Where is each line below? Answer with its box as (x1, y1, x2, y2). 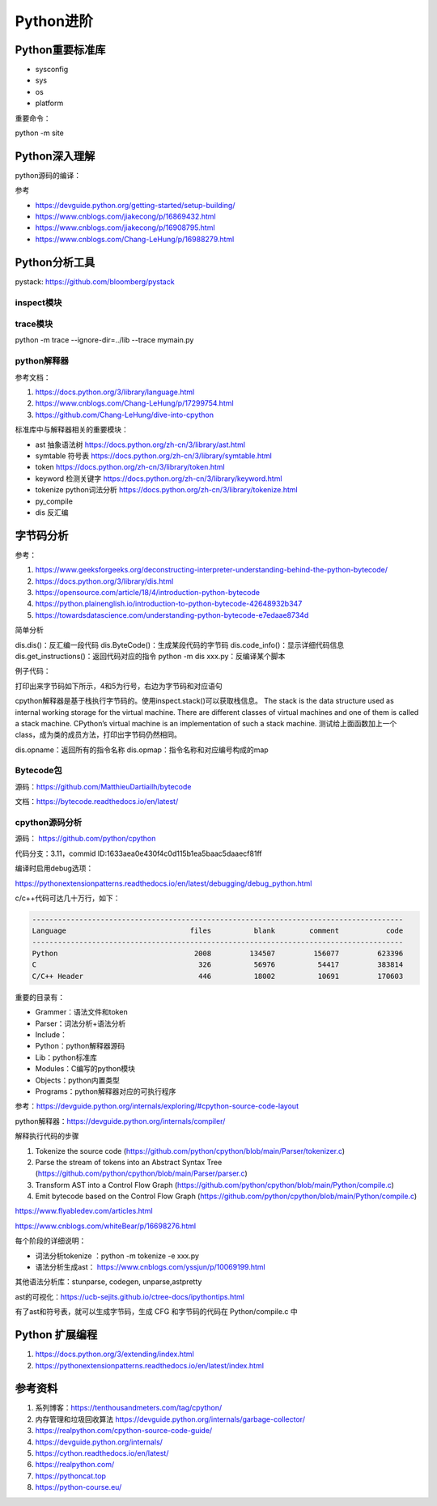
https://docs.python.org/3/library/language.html (35, 387, 195, 397)
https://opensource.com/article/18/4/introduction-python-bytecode (35, 588, 261, 597)
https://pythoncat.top (35, 1470, 107, 1481)
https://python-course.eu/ (35, 1483, 122, 1492)
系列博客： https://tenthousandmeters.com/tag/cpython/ (35, 1403, 223, 1413)
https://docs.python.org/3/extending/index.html (35, 1349, 194, 1359)
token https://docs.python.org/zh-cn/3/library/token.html (35, 462, 226, 472)
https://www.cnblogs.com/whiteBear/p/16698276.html (15, 1221, 197, 1231)
